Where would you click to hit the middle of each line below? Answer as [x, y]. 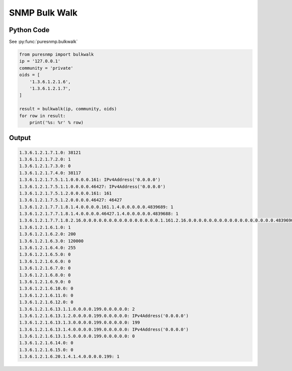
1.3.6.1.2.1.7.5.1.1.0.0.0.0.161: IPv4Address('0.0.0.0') [90, 180]
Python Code [29, 30]
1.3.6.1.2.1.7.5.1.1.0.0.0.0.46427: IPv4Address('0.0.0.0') [92, 186]
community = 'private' [46, 68]
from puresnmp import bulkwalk [57, 54]
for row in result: [42, 116]
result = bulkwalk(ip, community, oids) [68, 109]
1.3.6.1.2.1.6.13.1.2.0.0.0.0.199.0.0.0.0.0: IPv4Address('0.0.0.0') [104, 316]
